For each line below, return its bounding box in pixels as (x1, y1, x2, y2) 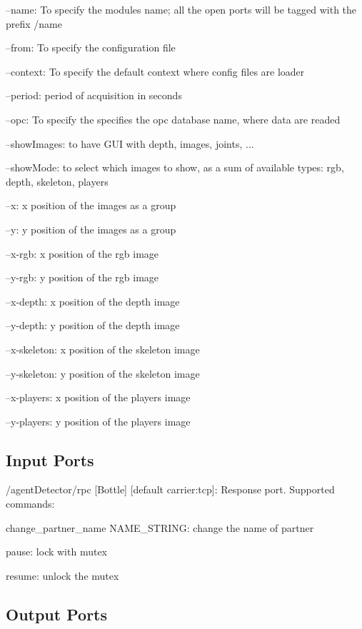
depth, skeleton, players (6, 173, 109, 188)
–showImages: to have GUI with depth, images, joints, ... (6, 136, 254, 151)
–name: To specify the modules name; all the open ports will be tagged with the (6, 2, 357, 16)
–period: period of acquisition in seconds (6, 88, 182, 103)
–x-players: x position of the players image (6, 390, 191, 405)
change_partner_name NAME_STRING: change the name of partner (6, 520, 314, 535)
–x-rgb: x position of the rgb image (6, 246, 159, 261)
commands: (6, 496, 55, 511)
